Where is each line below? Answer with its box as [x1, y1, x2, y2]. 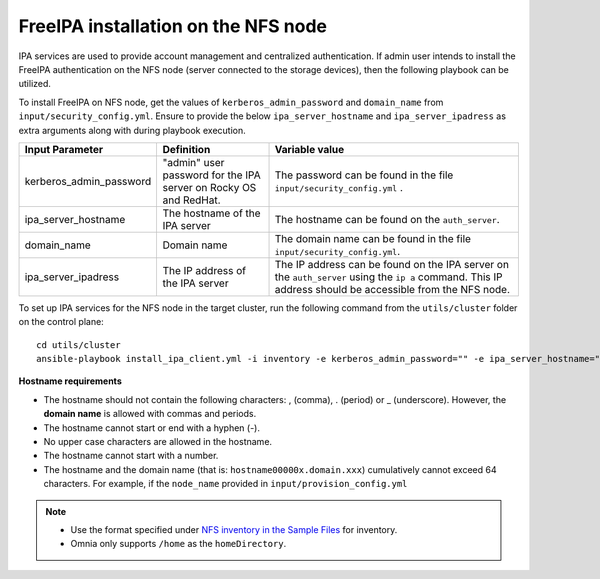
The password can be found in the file [274, 168, 454, 182]
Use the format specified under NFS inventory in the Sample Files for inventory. [70, 523, 398, 535]
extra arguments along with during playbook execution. [18, 124, 246, 136]
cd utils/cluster [36, 339, 121, 350]
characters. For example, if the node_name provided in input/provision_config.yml [43, 478, 408, 490]
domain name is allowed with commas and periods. [43, 408, 257, 420]
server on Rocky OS [162, 180, 257, 194]
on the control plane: [18, 316, 104, 328]
